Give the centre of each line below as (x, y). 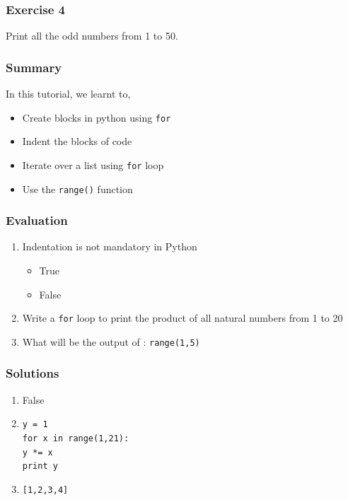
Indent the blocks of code (77, 141)
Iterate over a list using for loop (93, 164)
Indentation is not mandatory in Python (110, 246)
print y (40, 466)
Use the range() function (77, 188)
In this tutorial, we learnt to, (68, 94)
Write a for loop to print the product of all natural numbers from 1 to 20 (182, 318)
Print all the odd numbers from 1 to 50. (92, 36)
